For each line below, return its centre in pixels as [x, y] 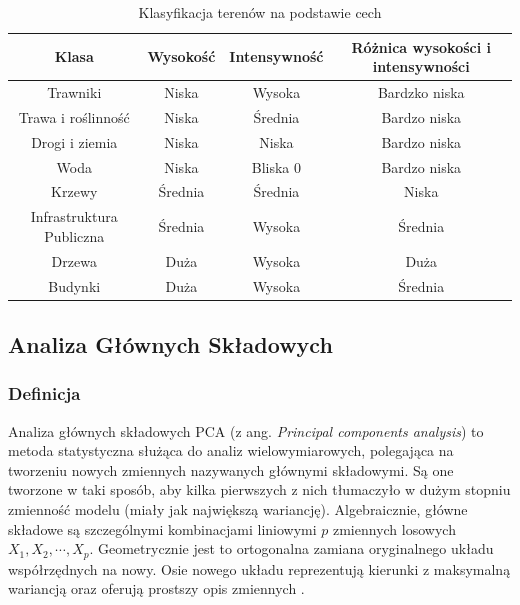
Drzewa [74, 260]
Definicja [44, 393]
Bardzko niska [421, 92]
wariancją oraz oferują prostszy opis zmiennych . [156, 588]
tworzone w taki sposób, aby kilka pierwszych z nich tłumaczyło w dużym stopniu [259, 489]
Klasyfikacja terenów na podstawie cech [260, 12]
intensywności [421, 66]
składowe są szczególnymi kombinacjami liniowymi [162, 528]
